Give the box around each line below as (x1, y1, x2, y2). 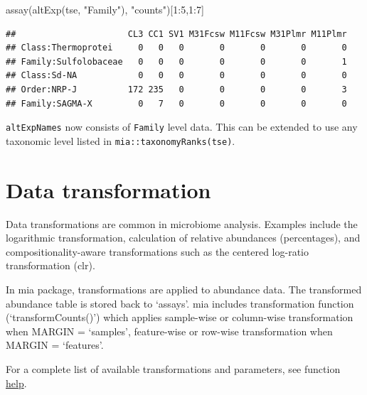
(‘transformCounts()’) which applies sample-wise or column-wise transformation (6, 310, 353, 325)
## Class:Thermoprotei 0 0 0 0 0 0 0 (6, 43, 347, 53)
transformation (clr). (6, 258, 95, 273)
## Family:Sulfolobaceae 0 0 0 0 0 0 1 (6, 56, 347, 67)
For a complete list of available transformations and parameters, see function (6, 361, 341, 376)
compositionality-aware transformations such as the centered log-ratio (6, 244, 309, 259)
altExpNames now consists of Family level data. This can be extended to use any (6, 119, 358, 134)
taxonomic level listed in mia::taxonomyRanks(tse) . (6, 133, 235, 148)
